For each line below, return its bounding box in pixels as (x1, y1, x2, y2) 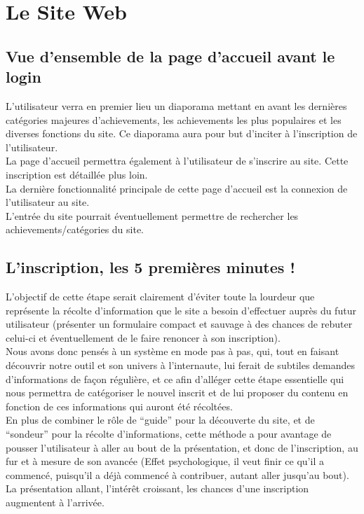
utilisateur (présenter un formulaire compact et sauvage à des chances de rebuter (6, 317, 353, 331)
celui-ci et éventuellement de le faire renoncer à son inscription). (6, 330, 281, 345)
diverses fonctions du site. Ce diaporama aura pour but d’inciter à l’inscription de (6, 126, 358, 141)
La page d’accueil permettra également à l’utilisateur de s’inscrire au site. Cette (6, 153, 349, 168)
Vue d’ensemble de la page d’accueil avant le (6, 45, 335, 67)
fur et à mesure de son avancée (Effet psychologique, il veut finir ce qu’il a (6, 454, 324, 468)
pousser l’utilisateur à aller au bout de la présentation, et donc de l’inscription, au (6, 440, 358, 454)
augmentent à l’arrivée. (6, 495, 105, 510)
